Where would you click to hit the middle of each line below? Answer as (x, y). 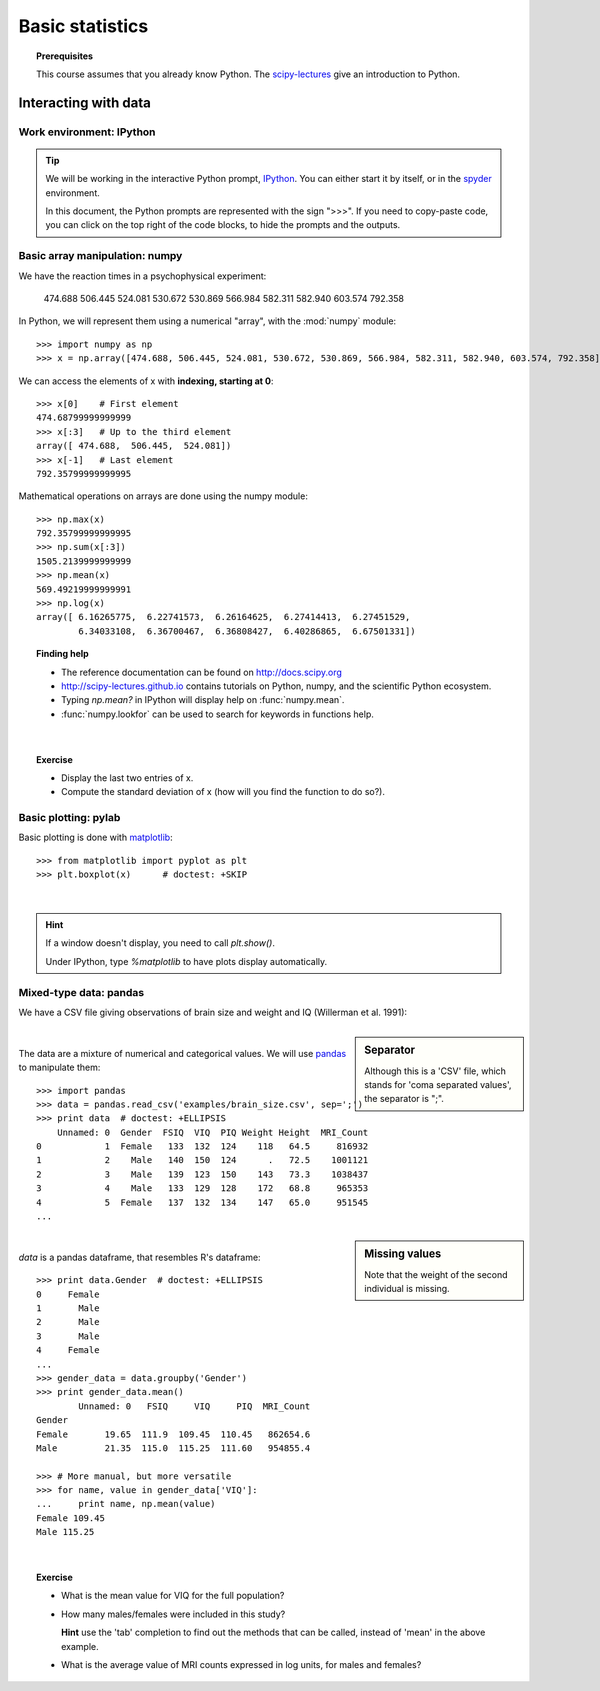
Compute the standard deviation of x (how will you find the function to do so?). (223, 792)
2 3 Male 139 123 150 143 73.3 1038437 (202, 1174)
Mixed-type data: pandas (81, 992)
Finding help (62, 654)
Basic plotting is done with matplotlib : (96, 837)
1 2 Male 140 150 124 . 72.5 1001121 (202, 1160)
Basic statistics (83, 26)
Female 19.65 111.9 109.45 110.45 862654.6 (173, 1434)
